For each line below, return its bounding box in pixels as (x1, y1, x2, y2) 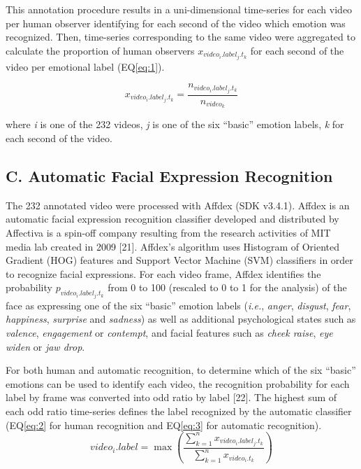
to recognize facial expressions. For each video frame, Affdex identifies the (6, 266, 321, 281)
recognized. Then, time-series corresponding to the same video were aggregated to (6, 29, 355, 44)
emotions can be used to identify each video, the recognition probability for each (6, 376, 350, 391)
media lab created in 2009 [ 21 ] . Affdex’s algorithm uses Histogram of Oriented (6, 239, 340, 253)
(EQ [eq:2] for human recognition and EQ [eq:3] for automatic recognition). (6, 417, 322, 432)
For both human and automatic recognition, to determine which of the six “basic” (6, 363, 356, 377)
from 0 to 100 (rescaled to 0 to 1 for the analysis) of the (108, 280, 347, 295)
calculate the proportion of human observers (6, 43, 195, 57)
